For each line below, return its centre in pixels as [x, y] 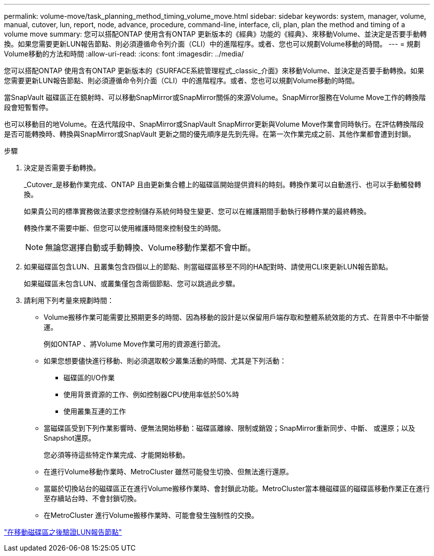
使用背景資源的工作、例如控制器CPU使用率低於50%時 [151, 394]
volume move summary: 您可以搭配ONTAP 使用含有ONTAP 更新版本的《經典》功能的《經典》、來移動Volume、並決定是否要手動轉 [216, 34]
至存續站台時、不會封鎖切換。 [92, 498]
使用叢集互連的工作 [95, 411]
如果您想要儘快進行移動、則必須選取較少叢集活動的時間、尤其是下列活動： [165, 361]
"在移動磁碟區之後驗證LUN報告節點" [63, 532]
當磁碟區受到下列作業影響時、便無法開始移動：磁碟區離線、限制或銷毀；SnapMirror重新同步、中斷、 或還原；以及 [229, 428]
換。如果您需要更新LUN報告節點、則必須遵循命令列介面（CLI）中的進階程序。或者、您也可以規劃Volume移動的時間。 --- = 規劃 [212, 44]
